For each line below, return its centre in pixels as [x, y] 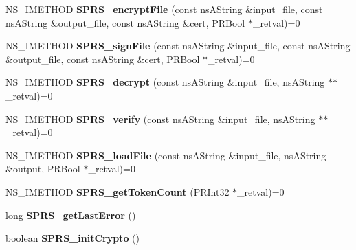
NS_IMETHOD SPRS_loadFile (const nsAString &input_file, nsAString [166, 155]
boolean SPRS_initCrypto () [73, 238]
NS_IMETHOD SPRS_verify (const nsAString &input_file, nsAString [160, 118]
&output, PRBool [43, 169]
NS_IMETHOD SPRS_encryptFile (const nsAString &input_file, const [164, 9]
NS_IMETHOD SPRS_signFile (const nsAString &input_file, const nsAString [178, 46]
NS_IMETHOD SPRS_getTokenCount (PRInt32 [118, 191]
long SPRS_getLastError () [71, 215]
